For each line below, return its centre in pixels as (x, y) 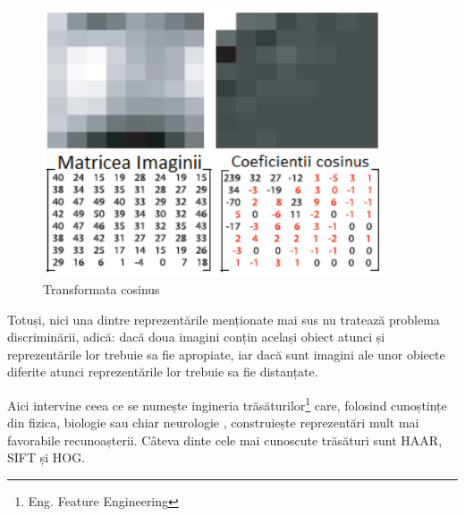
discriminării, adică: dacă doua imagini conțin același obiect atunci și (196, 337)
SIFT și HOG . (46, 457)
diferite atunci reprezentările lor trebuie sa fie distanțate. (163, 372)
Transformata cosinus (101, 288)
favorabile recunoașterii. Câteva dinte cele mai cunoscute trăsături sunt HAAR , (225, 440)
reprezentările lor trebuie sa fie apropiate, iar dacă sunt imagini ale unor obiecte (226, 354)
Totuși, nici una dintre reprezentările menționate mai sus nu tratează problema (224, 319)
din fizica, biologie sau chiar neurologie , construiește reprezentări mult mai (213, 423)
